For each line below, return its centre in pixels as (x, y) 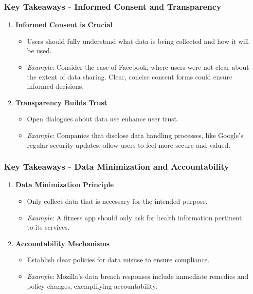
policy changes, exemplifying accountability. (92, 285)
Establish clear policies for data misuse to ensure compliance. (118, 260)
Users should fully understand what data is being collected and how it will (138, 41)
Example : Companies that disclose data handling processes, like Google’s (135, 135)
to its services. (48, 227)
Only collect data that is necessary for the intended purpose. (117, 201)
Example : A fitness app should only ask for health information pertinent (135, 217)
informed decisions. (55, 86)
